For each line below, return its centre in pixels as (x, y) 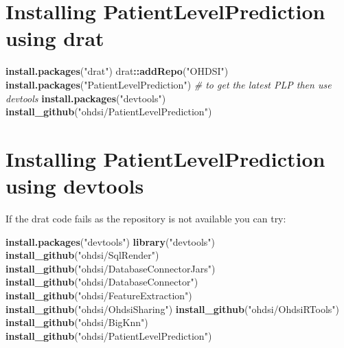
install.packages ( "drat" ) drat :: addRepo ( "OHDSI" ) (117, 71)
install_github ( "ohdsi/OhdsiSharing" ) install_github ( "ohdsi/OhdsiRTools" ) (172, 309)
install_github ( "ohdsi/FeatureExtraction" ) (99, 295)
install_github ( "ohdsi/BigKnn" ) (77, 322)
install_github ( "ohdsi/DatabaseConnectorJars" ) (111, 268)
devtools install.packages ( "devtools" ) (86, 98)
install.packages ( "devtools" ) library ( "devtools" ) (111, 241)
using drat (55, 38)
